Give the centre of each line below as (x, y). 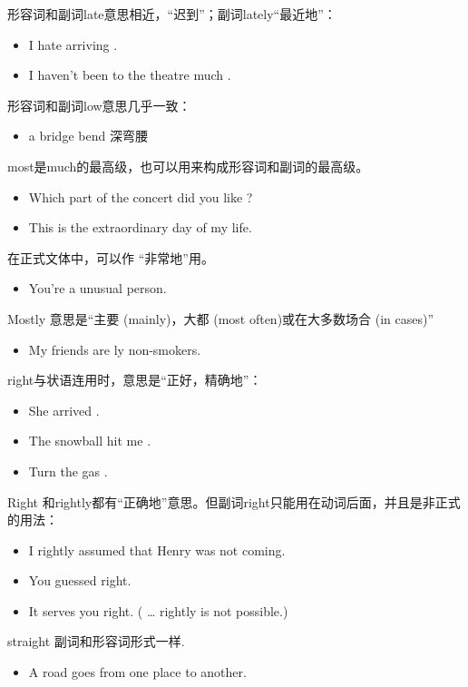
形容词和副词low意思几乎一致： (99, 105)
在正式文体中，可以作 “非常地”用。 (111, 257)
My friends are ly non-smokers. (115, 349)
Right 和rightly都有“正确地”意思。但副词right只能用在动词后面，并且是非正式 (234, 501)
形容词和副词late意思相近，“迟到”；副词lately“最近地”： (172, 14)
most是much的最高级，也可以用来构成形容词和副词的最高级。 (188, 166)
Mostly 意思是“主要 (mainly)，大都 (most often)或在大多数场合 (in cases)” (221, 318)
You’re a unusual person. (97, 288)
